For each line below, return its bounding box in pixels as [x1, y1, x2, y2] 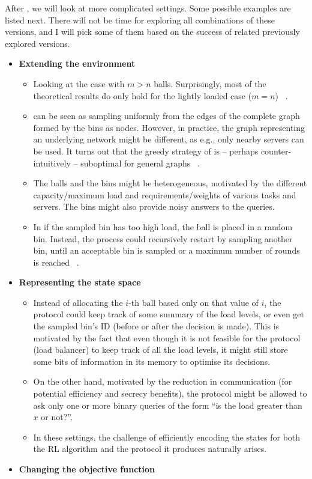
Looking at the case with [33, 77, 125, 90]
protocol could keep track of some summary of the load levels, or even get [33, 308, 305, 320]
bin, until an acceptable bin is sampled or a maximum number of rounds [33, 244, 300, 257]
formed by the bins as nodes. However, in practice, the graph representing [33, 121, 305, 133]
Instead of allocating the [33, 296, 123, 308]
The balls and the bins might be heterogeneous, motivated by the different [33, 177, 307, 189]
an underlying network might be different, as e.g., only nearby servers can [33, 133, 304, 145]
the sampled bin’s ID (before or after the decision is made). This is [33, 320, 280, 332]
